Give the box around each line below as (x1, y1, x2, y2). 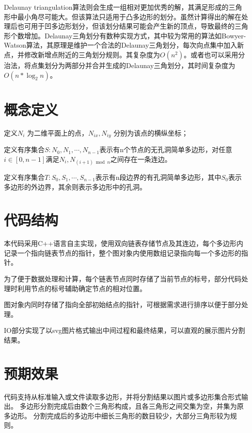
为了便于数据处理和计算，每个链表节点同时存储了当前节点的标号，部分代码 (4, 274, 241, 284)
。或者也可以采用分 (184, 49, 245, 59)
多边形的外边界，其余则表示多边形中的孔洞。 (4, 181, 146, 191)
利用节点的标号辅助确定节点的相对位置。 (17, 283, 146, 293)
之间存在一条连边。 (110, 154, 172, 164)
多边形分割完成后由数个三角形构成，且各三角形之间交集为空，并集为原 (19, 401, 244, 411)
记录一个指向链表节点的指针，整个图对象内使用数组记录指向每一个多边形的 (4, 247, 241, 258)
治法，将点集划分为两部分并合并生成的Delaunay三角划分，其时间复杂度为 (4, 60, 236, 70)
